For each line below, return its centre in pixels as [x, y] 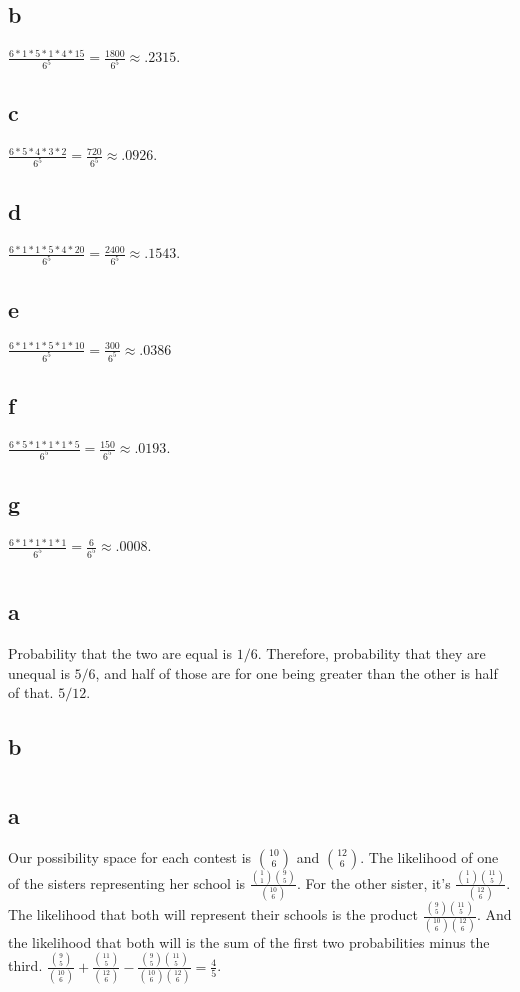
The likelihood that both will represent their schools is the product [213, 914]
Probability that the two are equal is [120, 652]
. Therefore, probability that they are [371, 652]
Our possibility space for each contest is [130, 856]
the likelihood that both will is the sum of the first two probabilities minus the [249, 941]
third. [25, 965]
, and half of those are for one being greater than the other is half [296, 672]
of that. [31, 692]
